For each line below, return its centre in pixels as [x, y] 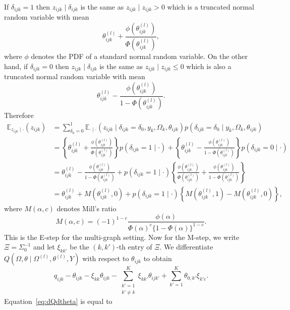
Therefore [19, 115]
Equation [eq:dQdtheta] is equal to [58, 301]
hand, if [16, 66]
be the [79, 247]
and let [44, 247]
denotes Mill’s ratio [86, 208]
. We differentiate [186, 247]
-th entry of [134, 247]
